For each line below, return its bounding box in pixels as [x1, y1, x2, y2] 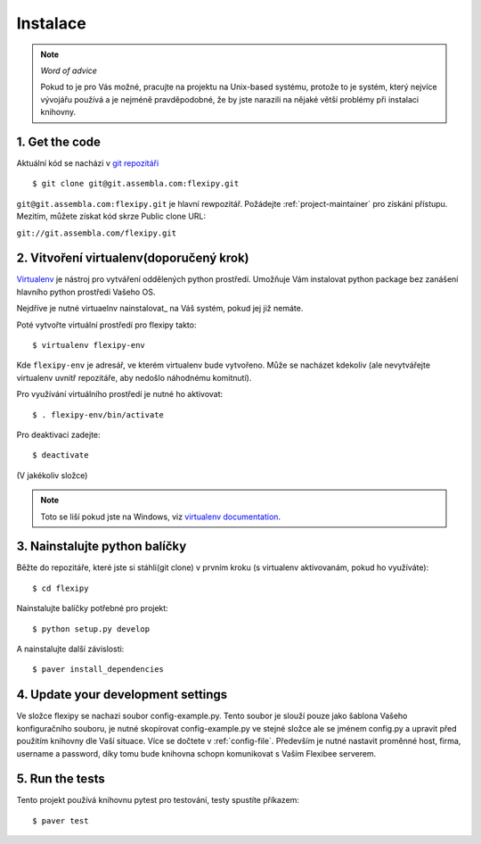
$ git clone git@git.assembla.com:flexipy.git [32, 178, 240, 189]
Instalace [16, 13, 86, 33]
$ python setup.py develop [32, 624, 151, 633]
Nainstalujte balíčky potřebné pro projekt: [16, 603, 168, 614]
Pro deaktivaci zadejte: [16, 429, 102, 440]
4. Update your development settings [16, 687, 228, 702]
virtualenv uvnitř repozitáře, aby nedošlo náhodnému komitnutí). [16, 372, 252, 383]
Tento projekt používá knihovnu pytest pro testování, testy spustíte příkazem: [16, 795, 300, 806]
